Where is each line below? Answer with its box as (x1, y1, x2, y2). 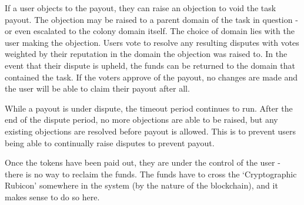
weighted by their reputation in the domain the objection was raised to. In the (5, 48, 288, 60)
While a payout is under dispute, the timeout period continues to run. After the (5, 102, 293, 114)
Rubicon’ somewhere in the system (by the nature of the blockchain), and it (5, 179, 278, 191)
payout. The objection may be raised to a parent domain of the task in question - (5, 13, 298, 25)
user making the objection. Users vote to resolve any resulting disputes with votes (5, 36, 299, 48)
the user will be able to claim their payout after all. (5, 82, 190, 95)
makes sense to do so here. (5, 190, 100, 203)
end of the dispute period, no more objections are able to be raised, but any (5, 113, 278, 126)
